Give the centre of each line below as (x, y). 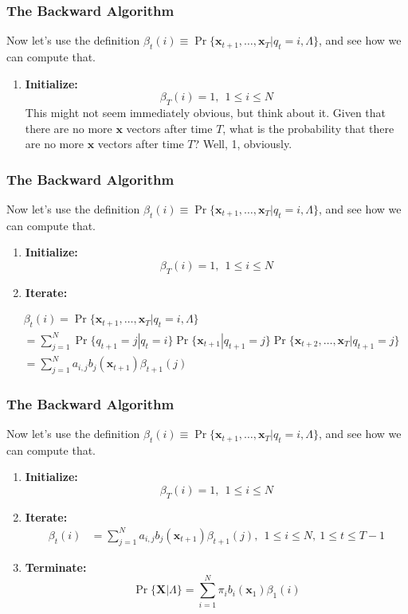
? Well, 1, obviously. (243, 144)
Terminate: (56, 567)
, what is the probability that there (308, 128)
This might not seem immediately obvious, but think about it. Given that (206, 112)
